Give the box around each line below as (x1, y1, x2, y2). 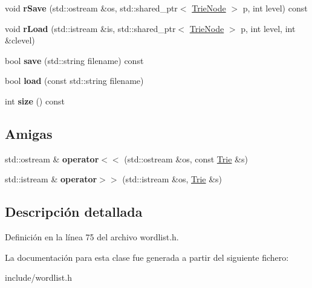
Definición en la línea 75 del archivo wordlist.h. (5, 231, 179, 243)
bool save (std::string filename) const (5, 54, 144, 66)
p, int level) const (242, 2, 308, 14)
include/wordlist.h (5, 271, 72, 284)
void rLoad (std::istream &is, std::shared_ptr (5, 22, 176, 34)
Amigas (5, 124, 53, 142)
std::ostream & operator (5, 152, 99, 165)
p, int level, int (241, 22, 296, 34)
